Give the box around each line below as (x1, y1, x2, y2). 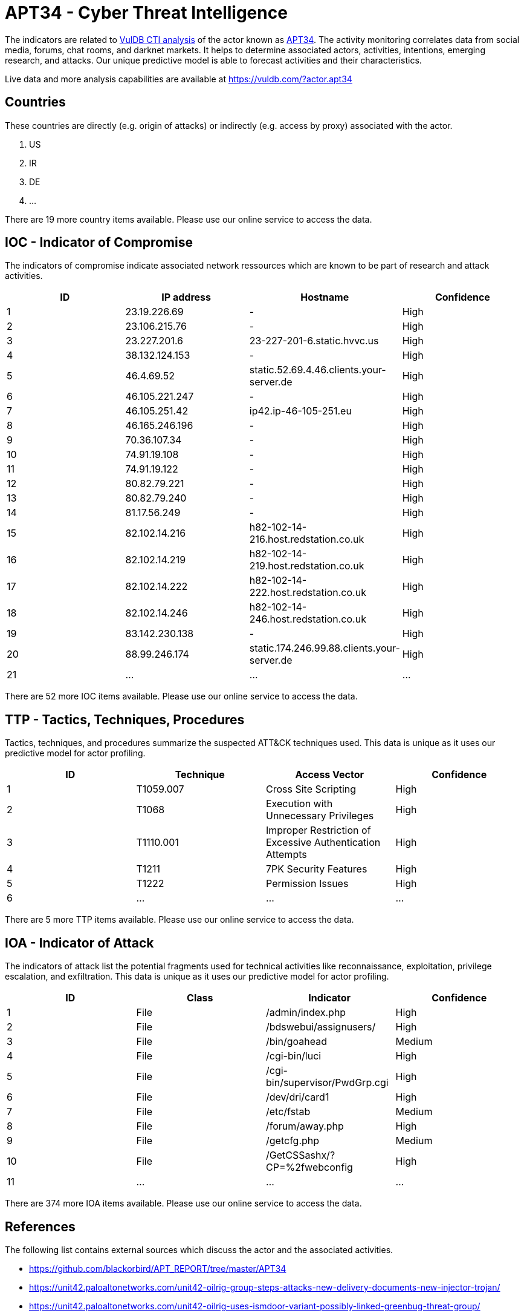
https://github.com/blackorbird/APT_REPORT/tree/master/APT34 (29, 1263, 286, 1274)
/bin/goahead (266, 1035, 327, 1048)
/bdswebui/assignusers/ (266, 1021, 376, 1033)
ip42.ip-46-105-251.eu (249, 405, 352, 417)
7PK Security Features (266, 863, 367, 876)
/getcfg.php (266, 1134, 320, 1147)
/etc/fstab (266, 1105, 311, 1118)
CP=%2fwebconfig (266, 1161, 353, 1174)
